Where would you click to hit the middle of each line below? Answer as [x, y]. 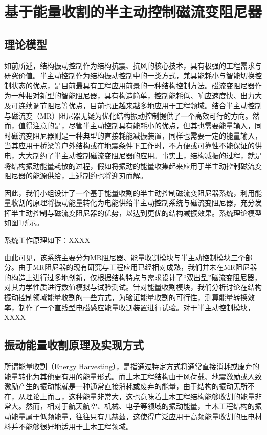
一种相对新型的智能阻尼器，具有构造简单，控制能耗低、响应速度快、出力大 [136, 95]
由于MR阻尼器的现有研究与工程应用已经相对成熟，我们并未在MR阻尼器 [138, 267]
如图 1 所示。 [24, 223]
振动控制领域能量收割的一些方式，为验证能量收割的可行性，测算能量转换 [126, 297]
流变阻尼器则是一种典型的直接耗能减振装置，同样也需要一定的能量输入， [140, 135]
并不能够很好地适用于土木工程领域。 [72, 426]
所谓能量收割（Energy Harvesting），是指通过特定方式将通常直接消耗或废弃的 [132, 366]
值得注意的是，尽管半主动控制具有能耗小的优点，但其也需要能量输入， [136, 125]
